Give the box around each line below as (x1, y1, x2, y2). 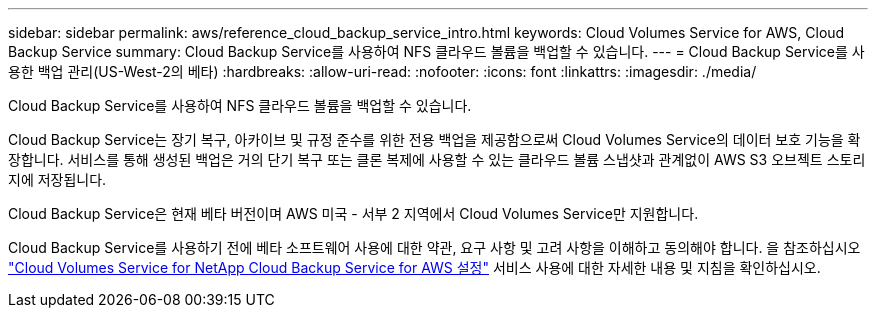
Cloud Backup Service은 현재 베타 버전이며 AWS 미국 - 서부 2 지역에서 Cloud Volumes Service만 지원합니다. (8, 205, 699, 222)
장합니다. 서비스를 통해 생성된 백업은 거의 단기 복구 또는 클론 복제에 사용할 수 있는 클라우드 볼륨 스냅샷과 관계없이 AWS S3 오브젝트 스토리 (8, 151, 866, 168)
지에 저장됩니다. (8, 171, 107, 188)
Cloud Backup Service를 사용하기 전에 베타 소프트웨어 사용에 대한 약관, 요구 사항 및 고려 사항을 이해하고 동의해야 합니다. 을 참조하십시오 (8, 239, 861, 256)
